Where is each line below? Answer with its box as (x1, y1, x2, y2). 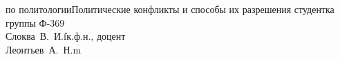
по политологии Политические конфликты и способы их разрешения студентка (6, 2, 334, 16)
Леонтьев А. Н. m (6, 42, 82, 56)
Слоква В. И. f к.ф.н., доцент (6, 29, 126, 43)
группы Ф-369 (6, 15, 65, 29)
